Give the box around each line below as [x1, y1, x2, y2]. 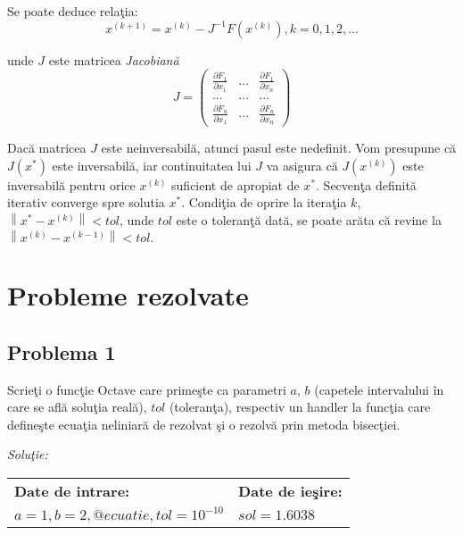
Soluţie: [7, 445, 48, 464]
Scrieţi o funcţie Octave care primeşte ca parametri [7, 380, 286, 398]
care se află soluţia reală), [7, 397, 147, 416]
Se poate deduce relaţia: [7, 2, 138, 20]
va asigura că [266, 155, 338, 174]
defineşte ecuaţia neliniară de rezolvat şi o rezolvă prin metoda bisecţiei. [7, 414, 401, 433]
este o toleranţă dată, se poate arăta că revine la [176, 211, 442, 229]
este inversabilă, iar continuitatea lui [52, 155, 252, 174]
